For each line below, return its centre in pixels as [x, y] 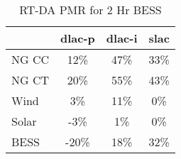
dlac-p [78, 38]
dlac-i [122, 38]
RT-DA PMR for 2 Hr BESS [90, 10]
